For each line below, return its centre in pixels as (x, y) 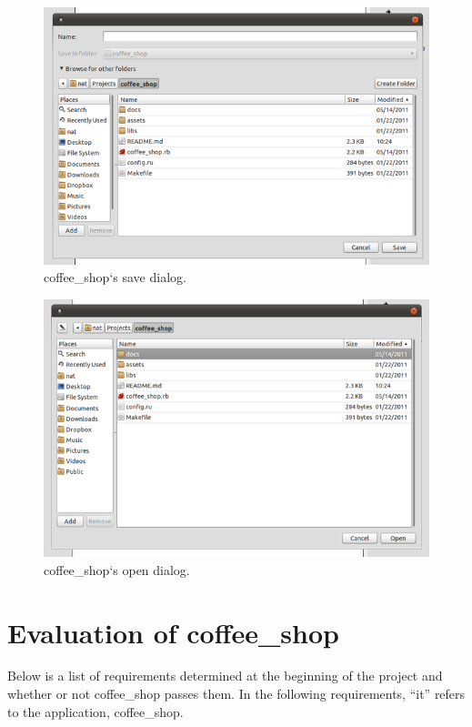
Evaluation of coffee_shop (173, 632)
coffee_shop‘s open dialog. (117, 569)
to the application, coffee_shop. (95, 711)
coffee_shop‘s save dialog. (115, 277)
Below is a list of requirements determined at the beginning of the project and (225, 676)
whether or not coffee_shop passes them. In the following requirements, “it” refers (236, 694)
